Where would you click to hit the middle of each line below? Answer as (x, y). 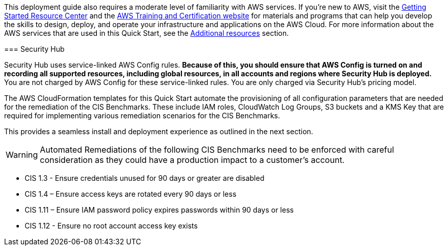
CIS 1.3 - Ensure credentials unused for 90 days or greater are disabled (145, 178)
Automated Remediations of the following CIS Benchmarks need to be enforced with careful (217, 150)
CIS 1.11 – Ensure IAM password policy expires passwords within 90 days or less (159, 210)
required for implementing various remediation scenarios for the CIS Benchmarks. (142, 116)
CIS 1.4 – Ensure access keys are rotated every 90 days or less (131, 194)
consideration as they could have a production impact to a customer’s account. (192, 160)
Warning (22, 155)
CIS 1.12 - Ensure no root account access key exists (111, 226)
